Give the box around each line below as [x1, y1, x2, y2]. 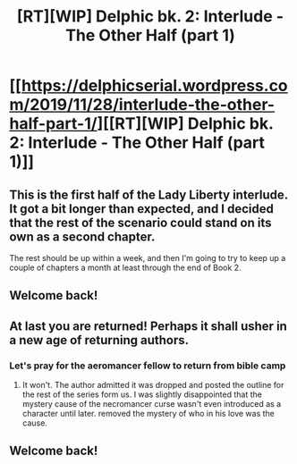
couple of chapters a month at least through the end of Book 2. [9, 262, 242, 273]
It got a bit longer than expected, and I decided [9, 201, 275, 216]
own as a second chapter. [9, 229, 156, 244]
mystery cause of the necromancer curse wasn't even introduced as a [21, 399, 282, 409]
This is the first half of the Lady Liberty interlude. [9, 187, 288, 202]
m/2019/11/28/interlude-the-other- [9, 95, 276, 115]
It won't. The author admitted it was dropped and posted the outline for [21, 380, 284, 391]
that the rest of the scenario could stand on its [9, 215, 272, 230]
